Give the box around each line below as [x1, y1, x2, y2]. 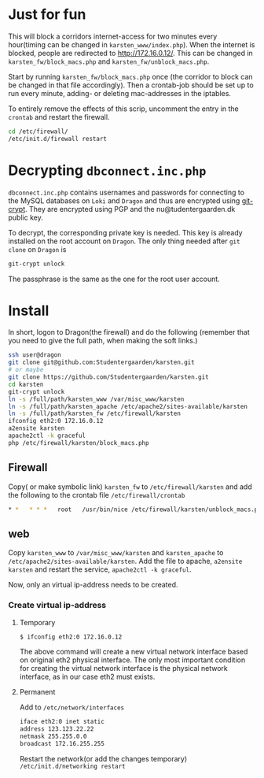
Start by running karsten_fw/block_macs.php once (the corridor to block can [8, 72, 253, 81]
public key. [8, 213, 43, 222]
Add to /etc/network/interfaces [19, 702, 124, 712]
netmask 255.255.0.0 [19, 732, 87, 741]
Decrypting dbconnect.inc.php [8, 161, 207, 179]
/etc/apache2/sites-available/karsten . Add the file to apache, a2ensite [8, 557, 243, 566]
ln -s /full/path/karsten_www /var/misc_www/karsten [8, 395, 185, 403]
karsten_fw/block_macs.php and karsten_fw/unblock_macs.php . [8, 57, 210, 66]
